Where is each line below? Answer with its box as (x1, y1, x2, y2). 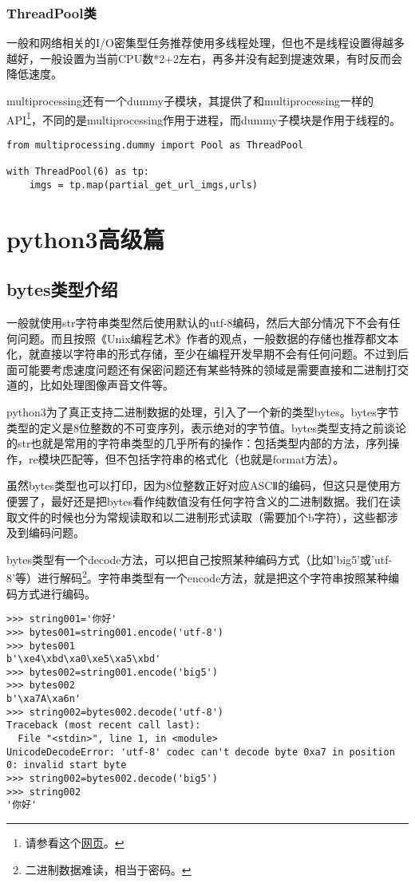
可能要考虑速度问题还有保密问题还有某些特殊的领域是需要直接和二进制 (17, 361, 386, 377)
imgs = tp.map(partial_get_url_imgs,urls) (29, 179, 258, 191)
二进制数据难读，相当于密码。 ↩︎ (25, 861, 192, 877)
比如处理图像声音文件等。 (39, 376, 174, 393)
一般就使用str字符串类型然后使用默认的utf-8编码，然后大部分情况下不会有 (6, 314, 389, 331)
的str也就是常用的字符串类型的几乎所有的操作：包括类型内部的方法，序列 (6, 435, 389, 451)
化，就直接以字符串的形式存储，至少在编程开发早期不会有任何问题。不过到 (6, 345, 397, 362)
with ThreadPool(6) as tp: (6, 166, 149, 178)
